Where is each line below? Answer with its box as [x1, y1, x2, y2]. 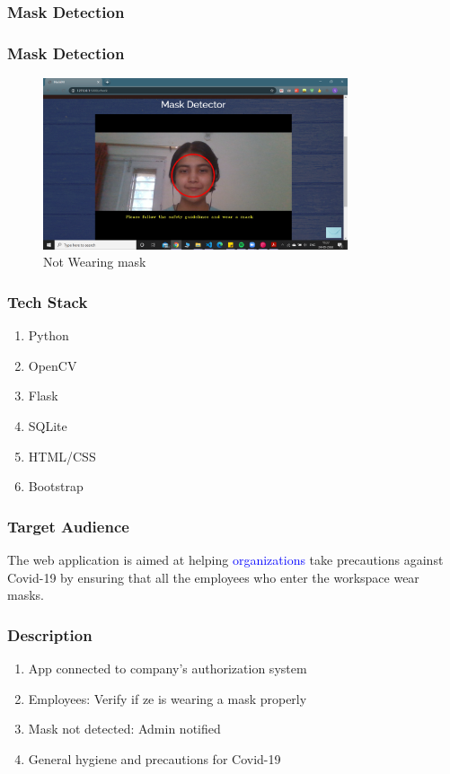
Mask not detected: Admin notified [28, 719, 221, 738]
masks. [7, 585, 44, 604]
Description [7, 623, 93, 646]
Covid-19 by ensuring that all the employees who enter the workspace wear [7, 567, 419, 586]
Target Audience [7, 515, 129, 537]
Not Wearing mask [43, 252, 146, 271]
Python [28, 326, 69, 345]
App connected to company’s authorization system [28, 659, 307, 678]
